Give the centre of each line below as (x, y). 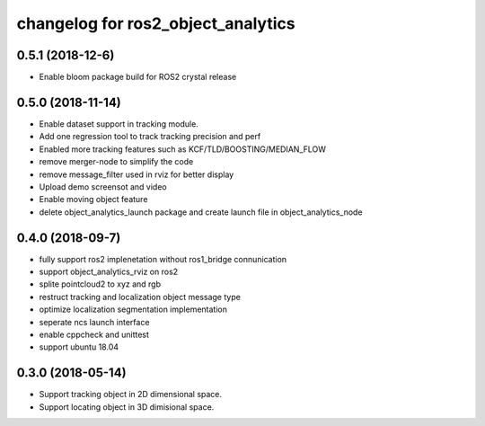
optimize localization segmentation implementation (133, 309)
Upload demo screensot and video (103, 186)
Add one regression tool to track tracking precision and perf (150, 137)
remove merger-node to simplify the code (116, 162)
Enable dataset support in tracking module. (119, 124)
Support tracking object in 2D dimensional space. (131, 395)
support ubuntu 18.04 (79, 347)
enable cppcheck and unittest (94, 334)
